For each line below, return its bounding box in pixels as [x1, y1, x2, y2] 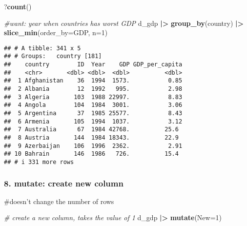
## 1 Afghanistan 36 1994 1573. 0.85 [4, 77, 183, 84]
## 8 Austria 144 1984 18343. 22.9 [4, 134, 179, 141]
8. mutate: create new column [4, 177, 123, 189]
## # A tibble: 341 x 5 [4, 44, 81, 52]
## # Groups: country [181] [4, 53, 102, 60]
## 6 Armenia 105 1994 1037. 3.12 [4, 118, 183, 125]
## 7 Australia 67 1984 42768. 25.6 [4, 126, 179, 133]
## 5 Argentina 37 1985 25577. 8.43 [4, 110, 183, 117]
